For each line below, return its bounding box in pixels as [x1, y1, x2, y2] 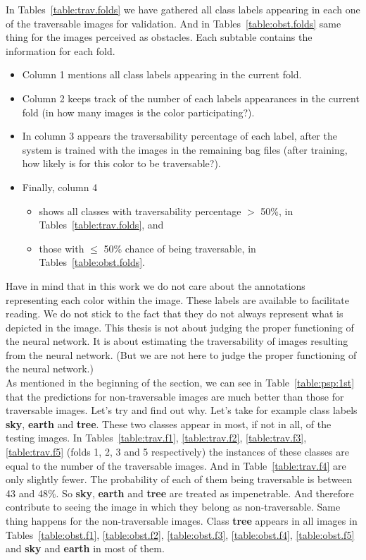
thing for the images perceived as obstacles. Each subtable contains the [6, 30, 313, 44]
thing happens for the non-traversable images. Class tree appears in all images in [6, 513, 358, 528]
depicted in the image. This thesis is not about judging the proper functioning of [6, 319, 354, 334]
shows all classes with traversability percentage [39, 203, 241, 218]
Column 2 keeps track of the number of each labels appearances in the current [22, 90, 360, 105]
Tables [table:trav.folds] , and [39, 217, 164, 232]
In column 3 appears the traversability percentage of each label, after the [22, 128, 337, 143]
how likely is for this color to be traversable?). [22, 156, 221, 171]
